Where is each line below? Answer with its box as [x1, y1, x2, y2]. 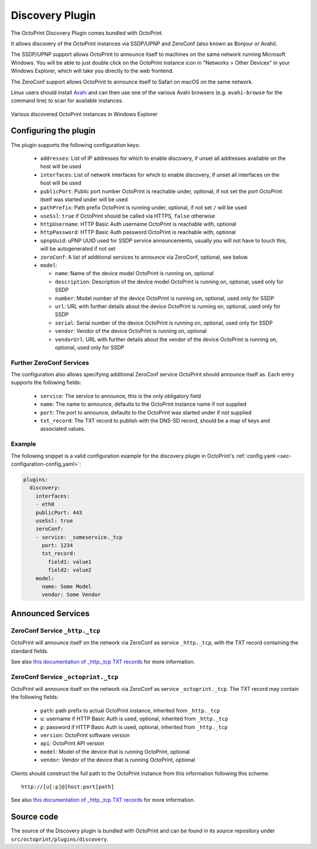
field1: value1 [48, 559, 92, 565]
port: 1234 [42, 542, 73, 549]
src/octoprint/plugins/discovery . [11, 835, 109, 843]
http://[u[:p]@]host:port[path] [21, 784, 114, 790]
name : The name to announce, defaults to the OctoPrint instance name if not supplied [40, 400, 247, 408]
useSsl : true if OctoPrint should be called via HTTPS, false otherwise [40, 212, 215, 219]
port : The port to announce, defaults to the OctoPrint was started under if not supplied [40, 409, 252, 416]
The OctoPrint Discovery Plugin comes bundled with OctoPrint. [11, 29, 164, 36]
